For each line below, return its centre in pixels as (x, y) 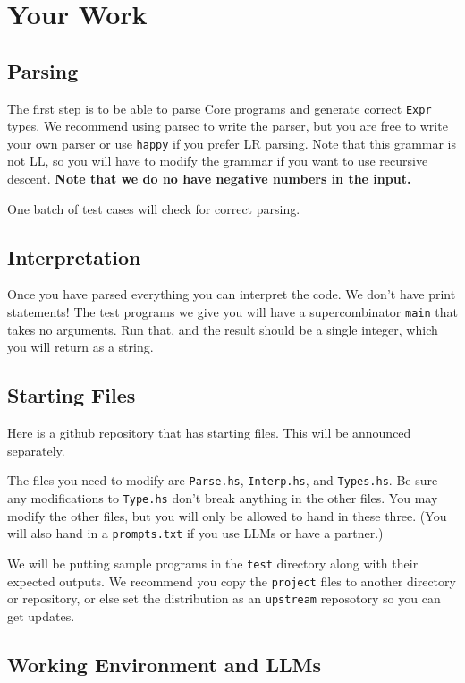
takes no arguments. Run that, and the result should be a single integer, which (223, 329)
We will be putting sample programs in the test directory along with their (213, 563)
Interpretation (74, 256)
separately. (36, 450)
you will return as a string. (80, 347)
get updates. (41, 615)
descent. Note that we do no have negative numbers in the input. (209, 179)
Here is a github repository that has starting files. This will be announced (209, 433)
